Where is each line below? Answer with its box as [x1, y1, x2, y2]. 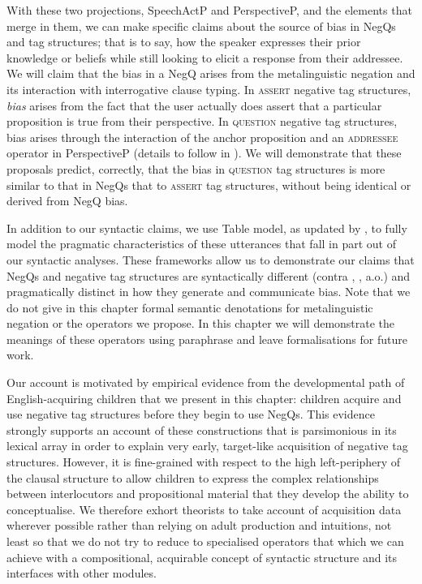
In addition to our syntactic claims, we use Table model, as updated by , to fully [6, 219, 407, 236]
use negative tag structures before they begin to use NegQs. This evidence [6, 406, 375, 423]
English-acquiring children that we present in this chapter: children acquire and [6, 389, 402, 406]
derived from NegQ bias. [6, 192, 128, 209]
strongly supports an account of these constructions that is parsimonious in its [6, 421, 397, 438]
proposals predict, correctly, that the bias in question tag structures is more [6, 160, 385, 177]
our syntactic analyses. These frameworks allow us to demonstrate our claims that [6, 251, 415, 268]
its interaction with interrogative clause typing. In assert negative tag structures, [6, 80, 411, 97]
